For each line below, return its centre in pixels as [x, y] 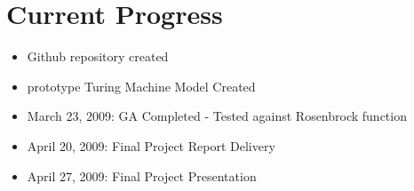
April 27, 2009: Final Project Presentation [142, 175]
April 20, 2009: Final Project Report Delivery [151, 145]
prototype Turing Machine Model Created [141, 86]
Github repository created [98, 56]
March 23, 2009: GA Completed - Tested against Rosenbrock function [217, 116]
